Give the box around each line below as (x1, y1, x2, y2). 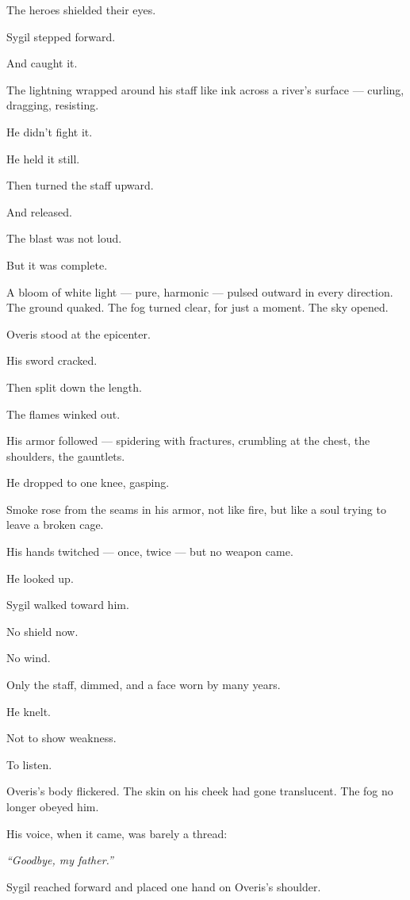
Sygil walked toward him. (6, 596, 129, 613)
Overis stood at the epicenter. (6, 325, 151, 342)
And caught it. (6, 55, 78, 71)
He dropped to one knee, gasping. (6, 474, 170, 491)
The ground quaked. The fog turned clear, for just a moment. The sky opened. (6, 299, 389, 316)
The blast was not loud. (6, 230, 122, 247)
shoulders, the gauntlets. (6, 447, 125, 464)
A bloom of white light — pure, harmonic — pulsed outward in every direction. (6, 283, 393, 300)
